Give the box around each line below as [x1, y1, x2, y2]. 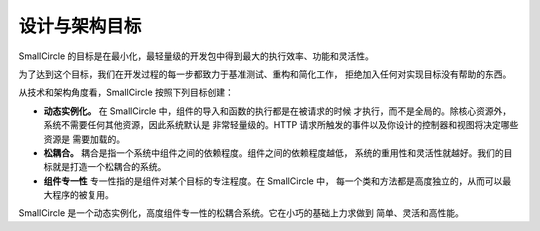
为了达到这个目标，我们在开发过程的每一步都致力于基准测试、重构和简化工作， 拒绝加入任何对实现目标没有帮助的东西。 [18, 68, 512, 80]
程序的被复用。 [51, 189, 114, 201]
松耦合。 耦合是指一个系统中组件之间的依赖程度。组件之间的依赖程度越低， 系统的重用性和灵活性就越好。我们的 [43, 146, 504, 159]
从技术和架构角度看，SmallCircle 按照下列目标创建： [18, 86, 235, 99]
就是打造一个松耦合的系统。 [51, 161, 167, 173]
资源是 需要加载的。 [43, 133, 125, 145]
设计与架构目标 [18, 15, 142, 37]
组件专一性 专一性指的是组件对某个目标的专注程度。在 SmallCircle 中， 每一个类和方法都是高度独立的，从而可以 [43, 175, 503, 187]
